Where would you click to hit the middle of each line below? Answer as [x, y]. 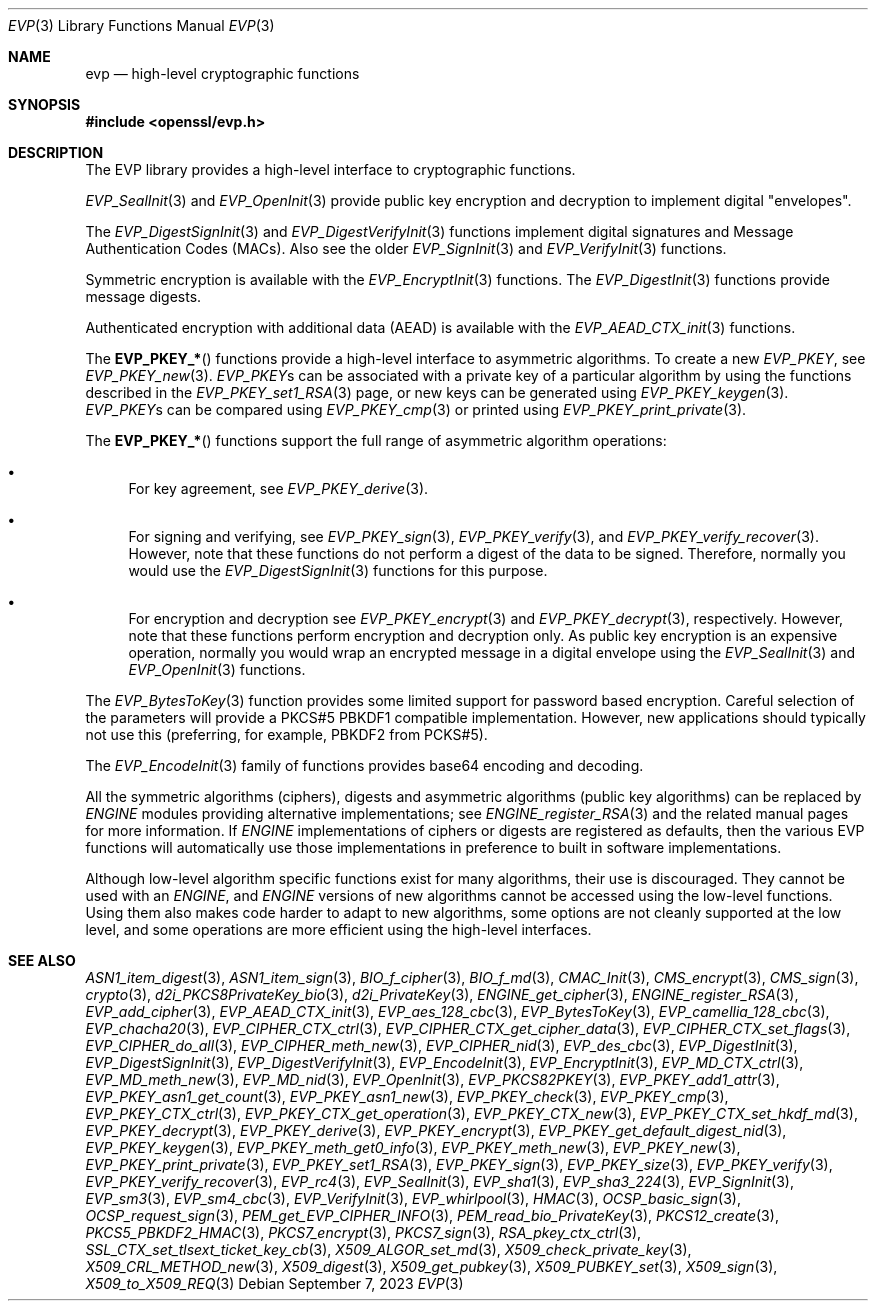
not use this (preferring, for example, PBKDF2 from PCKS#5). [286, 734]
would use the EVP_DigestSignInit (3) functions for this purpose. [338, 570]
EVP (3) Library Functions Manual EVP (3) [141, 25]
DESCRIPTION [56, 152]
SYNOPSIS [44, 104]
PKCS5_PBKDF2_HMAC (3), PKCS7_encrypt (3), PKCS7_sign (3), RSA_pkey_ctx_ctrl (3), [363, 1232]
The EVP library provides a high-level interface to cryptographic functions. [330, 169]
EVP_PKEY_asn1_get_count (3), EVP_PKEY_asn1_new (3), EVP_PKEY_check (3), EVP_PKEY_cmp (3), [407, 1096]
